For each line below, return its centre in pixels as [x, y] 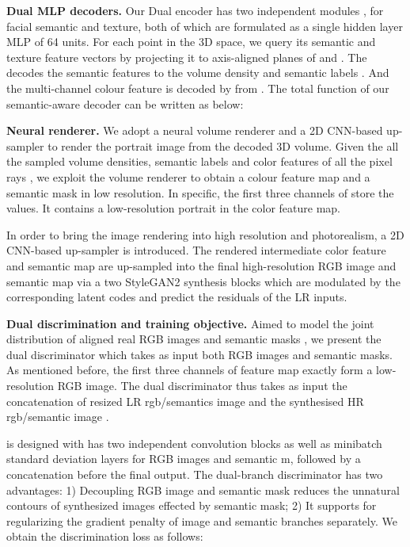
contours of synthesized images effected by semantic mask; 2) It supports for [192, 505]
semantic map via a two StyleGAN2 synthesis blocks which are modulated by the [203, 281]
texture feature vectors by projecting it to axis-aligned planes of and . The [187, 57]
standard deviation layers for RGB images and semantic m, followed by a [184, 459]
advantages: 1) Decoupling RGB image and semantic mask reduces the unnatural [203, 490]
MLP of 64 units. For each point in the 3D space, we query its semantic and [191, 42]
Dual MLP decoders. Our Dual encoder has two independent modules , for [195, 10]
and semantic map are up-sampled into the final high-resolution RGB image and [201, 265]
